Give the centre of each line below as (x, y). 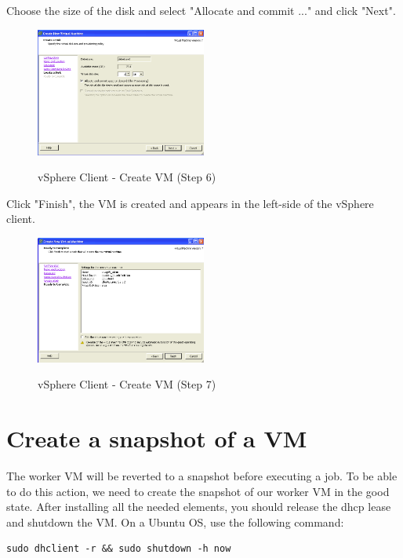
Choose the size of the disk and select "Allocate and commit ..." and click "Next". (201, 10)
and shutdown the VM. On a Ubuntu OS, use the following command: (175, 522)
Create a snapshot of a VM (157, 438)
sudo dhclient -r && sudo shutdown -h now (119, 549)
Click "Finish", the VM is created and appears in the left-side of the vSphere (190, 203)
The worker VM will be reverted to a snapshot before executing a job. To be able (202, 475)
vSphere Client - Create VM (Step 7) (127, 384)
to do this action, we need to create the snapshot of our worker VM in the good (198, 491)
